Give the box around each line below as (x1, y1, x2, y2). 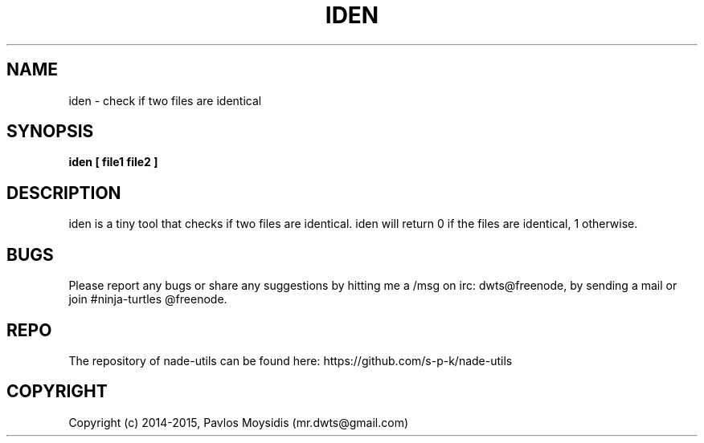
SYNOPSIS (6, 121, 94, 142)
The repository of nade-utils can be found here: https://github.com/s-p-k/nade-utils (68, 353, 513, 368)
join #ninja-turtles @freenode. (68, 292, 227, 307)
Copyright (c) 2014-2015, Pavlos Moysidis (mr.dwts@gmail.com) (68, 415, 409, 429)
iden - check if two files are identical (68, 93, 262, 108)
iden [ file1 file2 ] (68, 155, 158, 169)
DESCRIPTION (6, 182, 121, 203)
